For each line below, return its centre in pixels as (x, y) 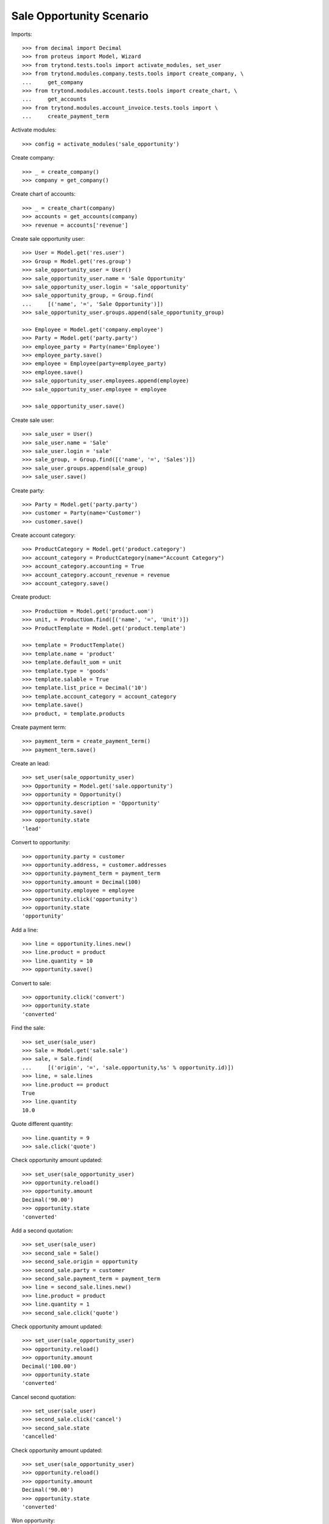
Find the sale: (28, 1028)
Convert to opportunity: (41, 842)
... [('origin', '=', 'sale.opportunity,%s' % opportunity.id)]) (128, 1067)
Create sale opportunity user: (48, 238)
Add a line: (25, 930)
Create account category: (44, 535)
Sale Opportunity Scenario (80, 16)
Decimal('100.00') (50, 1366)
